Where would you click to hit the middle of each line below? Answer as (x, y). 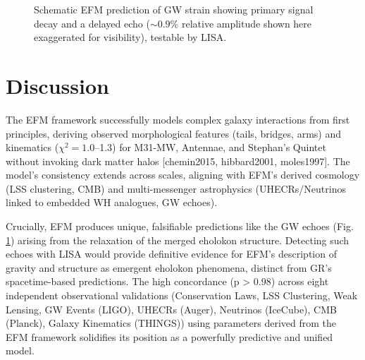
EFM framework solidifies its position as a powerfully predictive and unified (169, 336)
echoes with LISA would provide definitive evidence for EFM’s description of (171, 254)
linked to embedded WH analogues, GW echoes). (112, 202)
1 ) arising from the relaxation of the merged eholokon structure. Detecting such (178, 240)
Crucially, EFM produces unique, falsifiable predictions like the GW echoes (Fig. (180, 226)
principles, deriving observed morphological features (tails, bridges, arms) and (173, 133)
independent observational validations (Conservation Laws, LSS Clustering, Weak (182, 295)
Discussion (57, 85)
